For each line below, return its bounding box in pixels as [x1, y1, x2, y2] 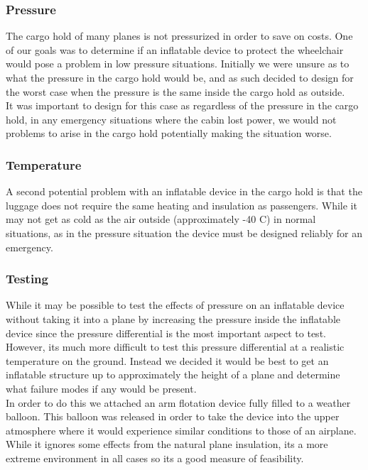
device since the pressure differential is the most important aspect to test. [6, 325, 326, 340]
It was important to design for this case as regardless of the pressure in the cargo [6, 98, 359, 113]
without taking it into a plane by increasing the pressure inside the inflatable [6, 311, 341, 326]
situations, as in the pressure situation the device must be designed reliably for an [6, 225, 363, 240]
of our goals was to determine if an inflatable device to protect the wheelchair [6, 42, 344, 57]
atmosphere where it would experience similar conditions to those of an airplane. [6, 422, 357, 437]
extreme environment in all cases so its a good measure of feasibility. [6, 450, 304, 465]
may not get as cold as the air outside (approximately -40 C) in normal [6, 212, 316, 226]
